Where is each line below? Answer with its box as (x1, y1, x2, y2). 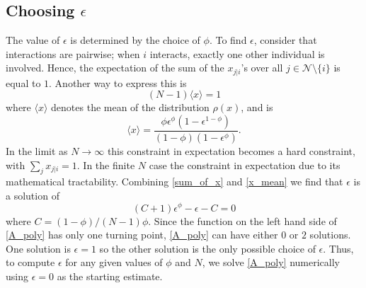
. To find (209, 33, 247, 47)
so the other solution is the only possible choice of (99, 241, 316, 255)
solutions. (309, 227, 351, 242)
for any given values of (65, 255, 163, 270)
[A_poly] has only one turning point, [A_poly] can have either (6, 227, 278, 242)
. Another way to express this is (49, 75, 187, 90)
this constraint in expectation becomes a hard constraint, (107, 143, 355, 158)
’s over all (241, 60, 283, 75)
